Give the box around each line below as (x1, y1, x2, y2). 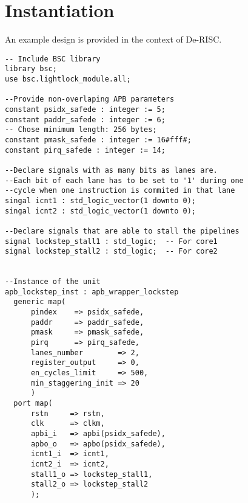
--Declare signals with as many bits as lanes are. (5, 165, 218, 175)
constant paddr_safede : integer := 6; (5, 115, 166, 124)
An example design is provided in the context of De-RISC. (5, 33, 222, 46)
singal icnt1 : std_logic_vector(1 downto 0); (5, 196, 196, 205)
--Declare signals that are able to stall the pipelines (5, 226, 240, 235)
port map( (13, 399, 53, 408)
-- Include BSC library (5, 54, 101, 63)
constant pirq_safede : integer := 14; (5, 145, 166, 154)
